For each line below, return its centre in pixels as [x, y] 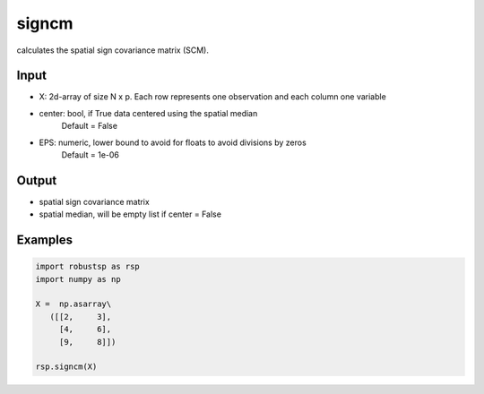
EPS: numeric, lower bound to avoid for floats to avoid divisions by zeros [173, 142]
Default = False [90, 126]
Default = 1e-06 [91, 155]
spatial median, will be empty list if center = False [130, 214]
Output [37, 180]
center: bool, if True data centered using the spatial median [148, 113]
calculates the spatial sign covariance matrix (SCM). [113, 50]
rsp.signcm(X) [66, 367]
